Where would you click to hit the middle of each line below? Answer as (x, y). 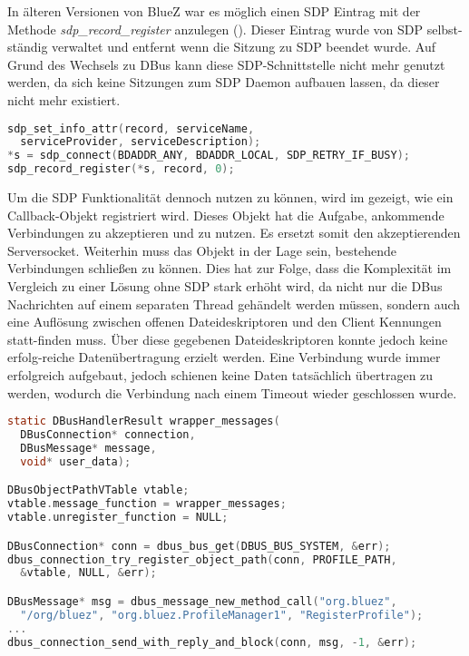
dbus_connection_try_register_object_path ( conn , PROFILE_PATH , (202, 559)
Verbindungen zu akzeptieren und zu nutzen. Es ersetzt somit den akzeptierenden (234, 233)
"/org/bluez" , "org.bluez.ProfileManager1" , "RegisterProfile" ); (222, 615)
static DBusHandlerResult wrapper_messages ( (144, 421)
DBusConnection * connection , (108, 435)
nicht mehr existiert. (64, 99)
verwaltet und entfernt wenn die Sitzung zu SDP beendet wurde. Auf (244, 47)
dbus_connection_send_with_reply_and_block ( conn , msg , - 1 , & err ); (212, 642)
